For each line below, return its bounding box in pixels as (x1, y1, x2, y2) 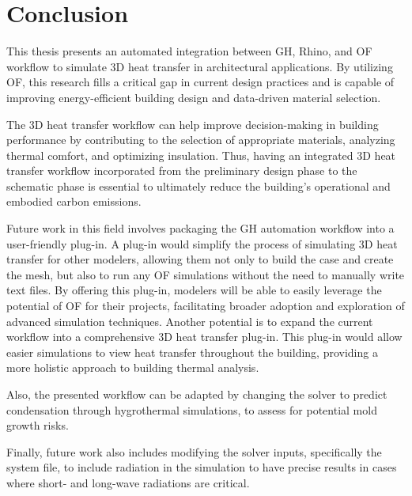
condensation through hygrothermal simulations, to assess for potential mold (6, 401, 377, 418)
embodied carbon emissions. (6, 193, 142, 210)
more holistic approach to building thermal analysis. (6, 359, 259, 376)
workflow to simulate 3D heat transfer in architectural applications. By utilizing (6, 58, 393, 74)
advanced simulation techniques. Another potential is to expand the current (6, 312, 373, 329)
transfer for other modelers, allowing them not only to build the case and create (6, 251, 394, 267)
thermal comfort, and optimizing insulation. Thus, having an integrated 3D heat (6, 146, 396, 163)
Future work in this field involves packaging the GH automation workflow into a (6, 220, 395, 237)
